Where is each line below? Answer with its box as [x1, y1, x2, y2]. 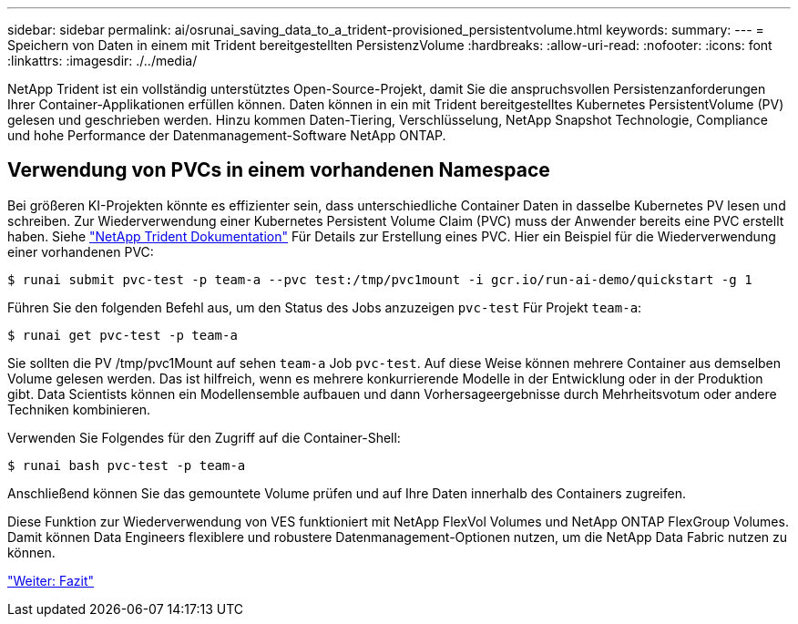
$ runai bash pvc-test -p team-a [7, 457, 246, 473]
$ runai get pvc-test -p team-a [7, 327, 238, 343]
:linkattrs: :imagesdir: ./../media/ [7, 53, 198, 68]
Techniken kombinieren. [7, 401, 151, 417]
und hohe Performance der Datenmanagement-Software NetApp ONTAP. [7, 128, 446, 143]
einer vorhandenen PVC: [7, 243, 154, 260]
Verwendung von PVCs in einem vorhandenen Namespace [7, 159, 550, 182]
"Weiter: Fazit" [7, 572, 95, 588]
